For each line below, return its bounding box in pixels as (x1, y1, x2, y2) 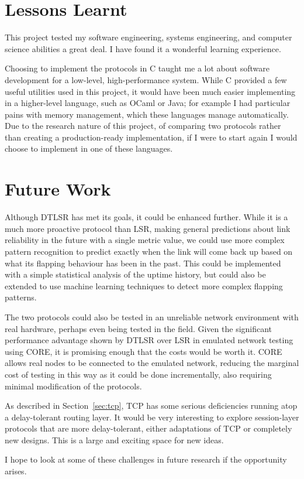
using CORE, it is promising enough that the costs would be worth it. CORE (5, 345, 282, 357)
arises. (5, 465, 27, 477)
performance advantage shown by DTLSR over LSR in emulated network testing (5, 334, 293, 346)
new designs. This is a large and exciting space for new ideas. (5, 433, 224, 446)
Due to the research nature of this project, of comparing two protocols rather (5, 119, 281, 132)
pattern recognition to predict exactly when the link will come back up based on (5, 245, 293, 257)
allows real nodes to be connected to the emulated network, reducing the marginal (5, 357, 299, 369)
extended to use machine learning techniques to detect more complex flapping (5, 279, 283, 292)
